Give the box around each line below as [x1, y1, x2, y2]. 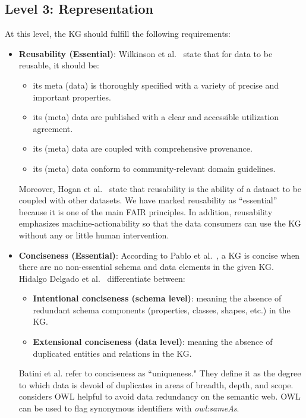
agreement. [33, 122, 73, 134]
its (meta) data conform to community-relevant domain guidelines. [33, 162, 276, 174]
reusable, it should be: [18, 59, 99, 71]
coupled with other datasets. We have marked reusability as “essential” [18, 194, 277, 206]
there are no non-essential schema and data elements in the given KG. [18, 260, 274, 273]
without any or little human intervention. [18, 228, 169, 241]
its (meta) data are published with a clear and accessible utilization [33, 111, 279, 123]
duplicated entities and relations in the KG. [33, 347, 192, 359]
